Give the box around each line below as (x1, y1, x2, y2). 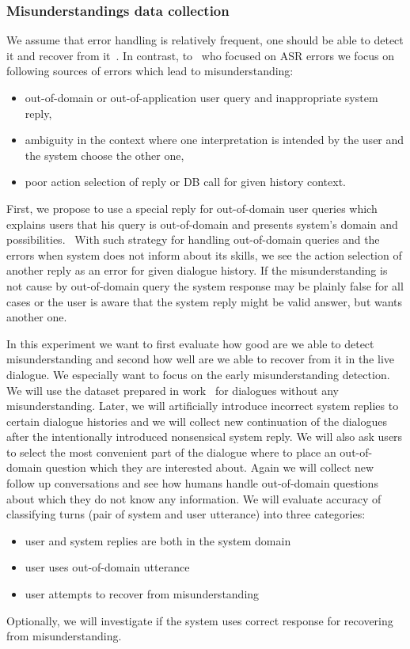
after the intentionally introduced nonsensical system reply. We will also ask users (6, 428, 403, 445)
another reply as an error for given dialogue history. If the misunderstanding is (6, 262, 388, 279)
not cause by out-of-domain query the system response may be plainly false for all (6, 277, 404, 294)
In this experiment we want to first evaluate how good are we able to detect (6, 335, 374, 351)
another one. (6, 309, 67, 325)
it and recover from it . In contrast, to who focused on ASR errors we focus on (6, 47, 394, 63)
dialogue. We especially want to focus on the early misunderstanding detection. (6, 366, 390, 382)
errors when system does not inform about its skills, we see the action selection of (6, 246, 402, 263)
